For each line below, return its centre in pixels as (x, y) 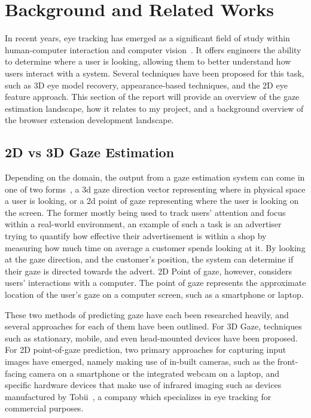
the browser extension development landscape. (89, 120)
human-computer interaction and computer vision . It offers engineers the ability (153, 49)
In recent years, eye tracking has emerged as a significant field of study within (147, 38)
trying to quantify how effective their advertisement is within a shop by (136, 236)
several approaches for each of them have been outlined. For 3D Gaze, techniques (153, 326)
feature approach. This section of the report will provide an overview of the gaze (152, 97)
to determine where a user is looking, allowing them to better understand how (148, 61)
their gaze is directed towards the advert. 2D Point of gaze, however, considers (148, 271)
